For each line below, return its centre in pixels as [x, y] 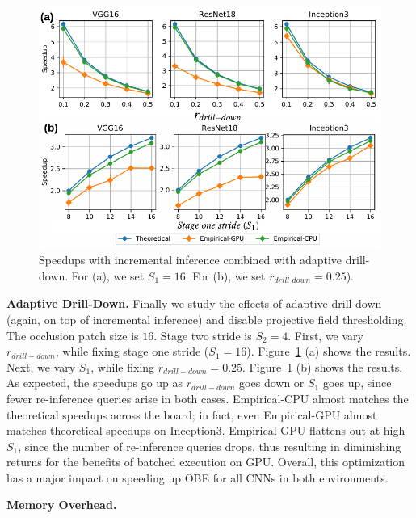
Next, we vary [41, 366]
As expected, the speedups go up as [95, 383]
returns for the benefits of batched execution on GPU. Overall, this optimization [206, 462]
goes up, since [357, 383]
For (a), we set [108, 275]
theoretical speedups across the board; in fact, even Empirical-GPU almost [192, 414]
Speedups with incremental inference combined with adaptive [191, 260]
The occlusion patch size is [73, 335]
